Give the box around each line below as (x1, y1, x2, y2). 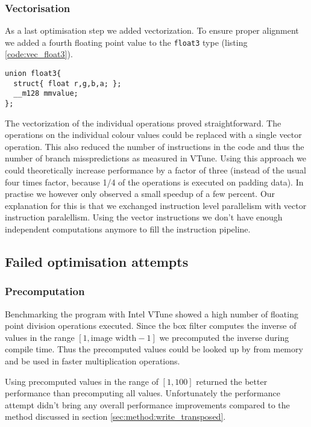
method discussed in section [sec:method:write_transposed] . (5, 410, 226, 423)
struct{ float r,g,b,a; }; (13, 79, 122, 88)
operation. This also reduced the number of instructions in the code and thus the (5, 140, 304, 152)
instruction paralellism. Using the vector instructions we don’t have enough (5, 211, 283, 223)
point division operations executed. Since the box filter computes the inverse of (5, 319, 297, 332)
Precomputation (5, 284, 85, 299)
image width (90, 334, 137, 343)
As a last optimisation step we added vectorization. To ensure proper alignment (5, 24, 299, 37)
